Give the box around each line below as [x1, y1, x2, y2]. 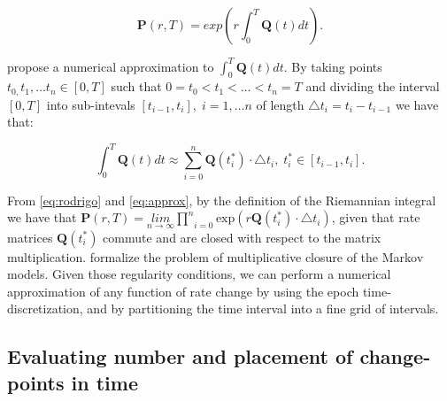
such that [111, 77, 162, 96]
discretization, [7, 299, 83, 318]
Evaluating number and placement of [7, 343, 353, 370]
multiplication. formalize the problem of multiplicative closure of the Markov [7, 247, 424, 266]
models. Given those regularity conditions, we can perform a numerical [7, 265, 391, 283]
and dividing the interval [305, 77, 440, 96]
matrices [7, 227, 53, 246]
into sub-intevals [46, 95, 135, 113]
